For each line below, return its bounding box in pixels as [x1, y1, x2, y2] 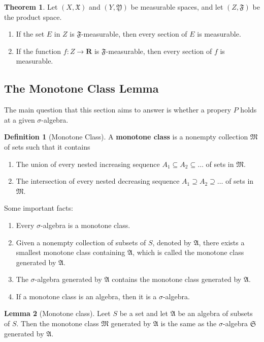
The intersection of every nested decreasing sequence [16, 176, 180, 186]
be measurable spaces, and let [130, 2, 223, 12]
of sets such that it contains [4, 141, 90, 152]
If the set [16, 28, 45, 39]
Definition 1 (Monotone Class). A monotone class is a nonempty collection [4, 131, 248, 142]
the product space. [4, 11, 62, 22]
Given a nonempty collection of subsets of [16, 237, 146, 247]
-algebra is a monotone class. [41, 219, 130, 230]
